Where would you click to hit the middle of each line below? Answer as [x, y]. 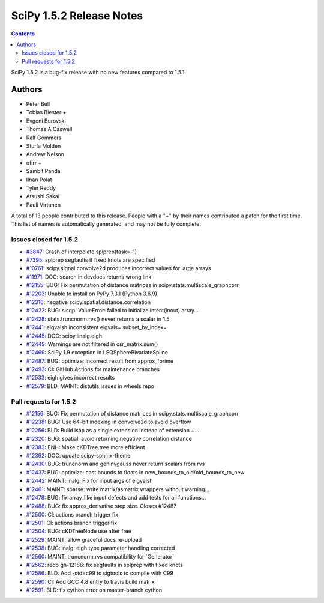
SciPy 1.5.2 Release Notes [77, 16]
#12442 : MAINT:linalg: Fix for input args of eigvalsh [89, 481]
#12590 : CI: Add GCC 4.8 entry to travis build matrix [90, 581]
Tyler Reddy [41, 188]
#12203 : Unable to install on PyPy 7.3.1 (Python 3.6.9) [92, 294]
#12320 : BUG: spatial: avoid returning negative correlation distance [109, 439]
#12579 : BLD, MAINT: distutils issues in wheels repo [90, 386]
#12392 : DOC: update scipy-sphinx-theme [78, 455]
